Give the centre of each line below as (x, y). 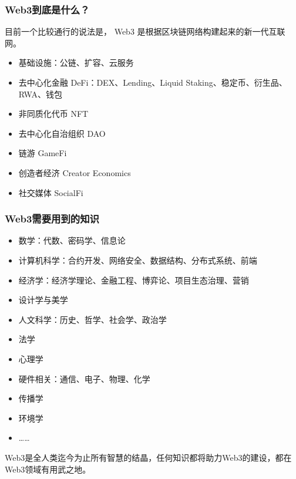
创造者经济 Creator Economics (75, 172)
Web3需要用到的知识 (52, 219)
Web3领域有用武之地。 (48, 469)
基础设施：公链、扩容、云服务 (76, 63)
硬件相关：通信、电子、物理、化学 (84, 378)
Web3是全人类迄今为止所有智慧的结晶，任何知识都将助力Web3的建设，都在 (148, 457)
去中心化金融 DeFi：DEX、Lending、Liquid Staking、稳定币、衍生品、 (153, 82)
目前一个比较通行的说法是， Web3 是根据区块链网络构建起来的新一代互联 (145, 31)
